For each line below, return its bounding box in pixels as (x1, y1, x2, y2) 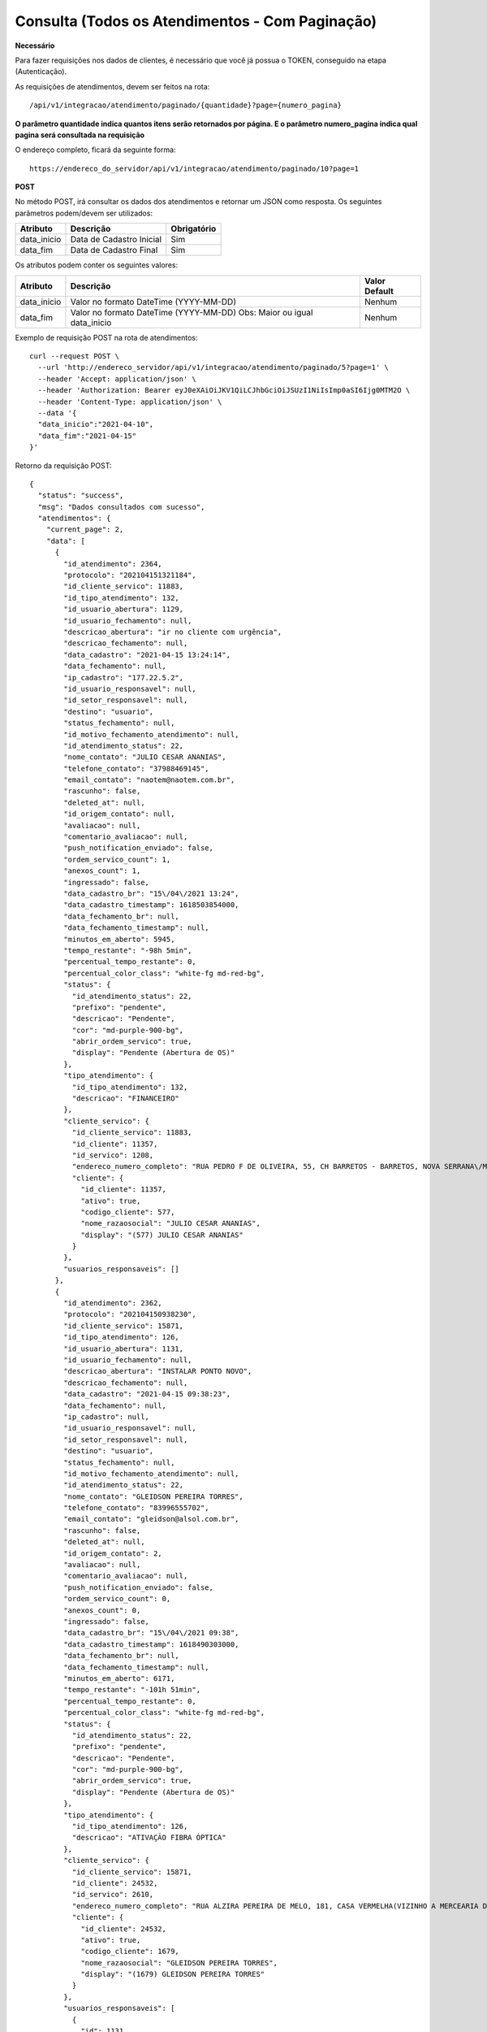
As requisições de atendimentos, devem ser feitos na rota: (15, 81, 210, 91)
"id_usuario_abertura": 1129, (63, 605, 184, 614)
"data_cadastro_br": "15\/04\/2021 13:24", (63, 888, 239, 898)
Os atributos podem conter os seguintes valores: (15, 260, 179, 270)
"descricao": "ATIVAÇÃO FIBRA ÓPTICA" (71, 1833, 226, 1843)
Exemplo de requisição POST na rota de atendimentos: (15, 332, 198, 342)
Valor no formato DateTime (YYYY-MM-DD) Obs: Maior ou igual (70, 306, 313, 318)
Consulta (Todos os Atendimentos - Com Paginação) (15, 12, 377, 30)
